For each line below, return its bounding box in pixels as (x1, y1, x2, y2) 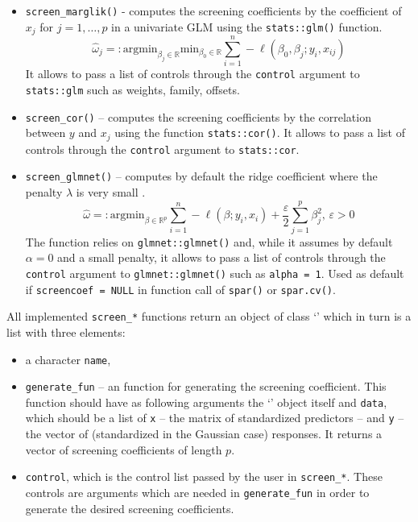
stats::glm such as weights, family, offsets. (25, 81, 240, 97)
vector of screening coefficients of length (25, 441, 222, 458)
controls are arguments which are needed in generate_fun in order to (25, 483, 370, 500)
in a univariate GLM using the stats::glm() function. (111, 18, 383, 35)
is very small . (76, 183, 146, 200)
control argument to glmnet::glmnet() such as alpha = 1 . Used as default (25, 264, 404, 281)
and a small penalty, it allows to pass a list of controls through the (57, 249, 386, 266)
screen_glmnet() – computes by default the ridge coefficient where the (25, 168, 378, 184)
